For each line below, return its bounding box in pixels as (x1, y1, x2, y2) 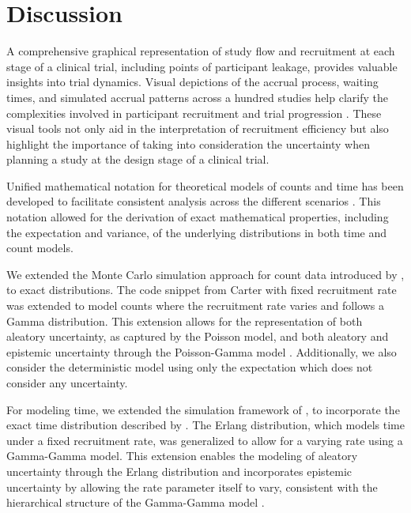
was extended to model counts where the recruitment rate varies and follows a (6, 297, 385, 314)
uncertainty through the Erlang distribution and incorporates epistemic (6, 462, 353, 479)
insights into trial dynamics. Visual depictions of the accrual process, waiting (6, 74, 379, 90)
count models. (6, 240, 74, 256)
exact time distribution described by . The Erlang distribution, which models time (6, 417, 405, 433)
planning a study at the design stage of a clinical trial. (6, 151, 270, 168)
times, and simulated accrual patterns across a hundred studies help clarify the (6, 89, 388, 105)
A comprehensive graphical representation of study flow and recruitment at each (6, 43, 395, 59)
